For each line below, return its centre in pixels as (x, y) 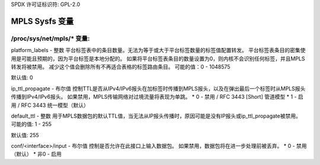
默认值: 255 (25, 135)
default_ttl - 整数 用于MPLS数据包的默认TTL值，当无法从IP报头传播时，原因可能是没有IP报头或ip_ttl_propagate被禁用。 (156, 116)
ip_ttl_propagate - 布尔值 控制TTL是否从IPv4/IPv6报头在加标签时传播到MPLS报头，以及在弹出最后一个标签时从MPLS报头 (158, 88)
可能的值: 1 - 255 (31, 124)
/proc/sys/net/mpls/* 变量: (50, 38)
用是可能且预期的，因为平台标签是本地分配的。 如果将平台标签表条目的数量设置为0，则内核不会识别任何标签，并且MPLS (158, 59)
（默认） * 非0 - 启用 (36, 154)
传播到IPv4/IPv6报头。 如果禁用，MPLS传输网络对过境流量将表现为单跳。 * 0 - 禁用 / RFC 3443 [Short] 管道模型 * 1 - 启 (157, 97)
